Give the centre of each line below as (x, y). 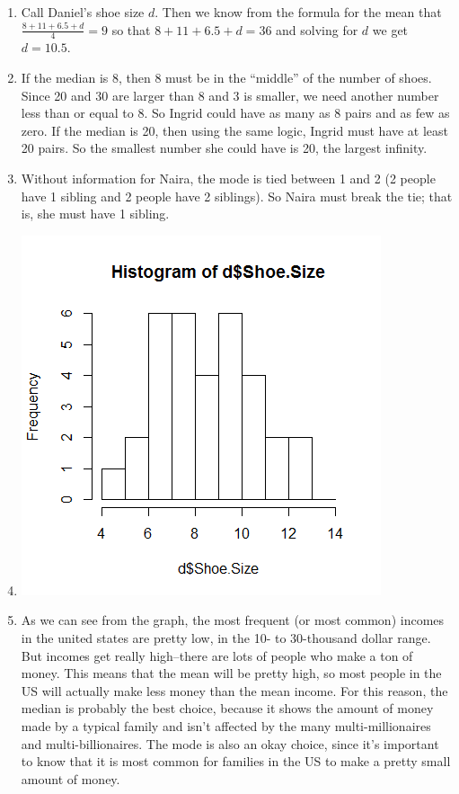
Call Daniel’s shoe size (83, 12)
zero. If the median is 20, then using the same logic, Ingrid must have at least (235, 130)
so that (131, 29)
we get (390, 29)
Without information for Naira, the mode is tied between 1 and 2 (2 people (228, 178)
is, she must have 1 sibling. (95, 214)
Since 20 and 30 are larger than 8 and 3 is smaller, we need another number (230, 95)
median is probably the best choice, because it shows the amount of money (227, 708)
